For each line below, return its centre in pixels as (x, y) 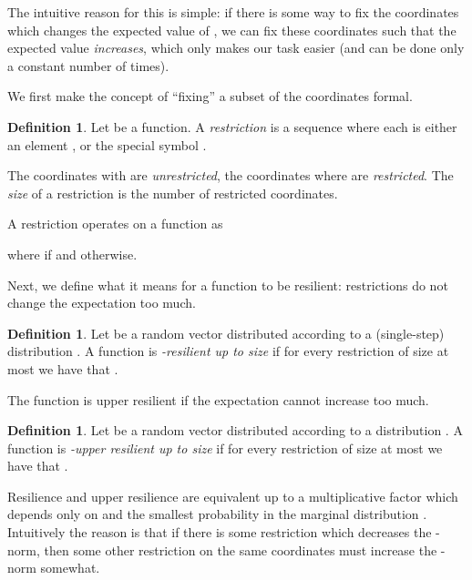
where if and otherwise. (72, 254)
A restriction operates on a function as (115, 224)
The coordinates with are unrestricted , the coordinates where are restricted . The (231, 175)
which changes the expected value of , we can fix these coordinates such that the (232, 30)
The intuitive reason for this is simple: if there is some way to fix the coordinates (233, 12)
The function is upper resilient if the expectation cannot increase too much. (218, 399)
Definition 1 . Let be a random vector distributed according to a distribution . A (235, 430)
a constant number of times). (88, 65)
